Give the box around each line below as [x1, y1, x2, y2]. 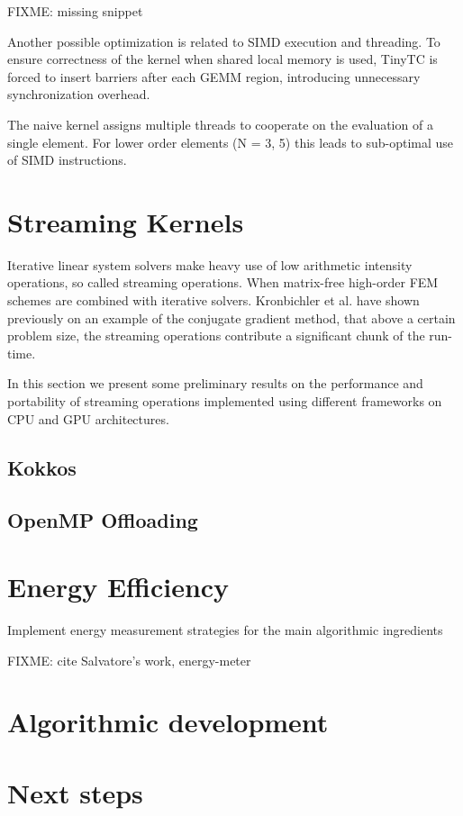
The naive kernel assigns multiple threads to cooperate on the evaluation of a [7, 114, 433, 133]
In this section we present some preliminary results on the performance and [7, 374, 423, 393]
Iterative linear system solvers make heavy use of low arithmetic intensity [7, 255, 413, 274]
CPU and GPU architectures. [7, 409, 169, 428]
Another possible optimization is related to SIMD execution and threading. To [7, 32, 440, 50]
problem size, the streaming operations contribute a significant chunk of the [7, 326, 425, 345]
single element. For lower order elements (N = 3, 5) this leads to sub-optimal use [7, 132, 454, 151]
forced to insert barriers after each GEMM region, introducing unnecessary [7, 67, 421, 86]
